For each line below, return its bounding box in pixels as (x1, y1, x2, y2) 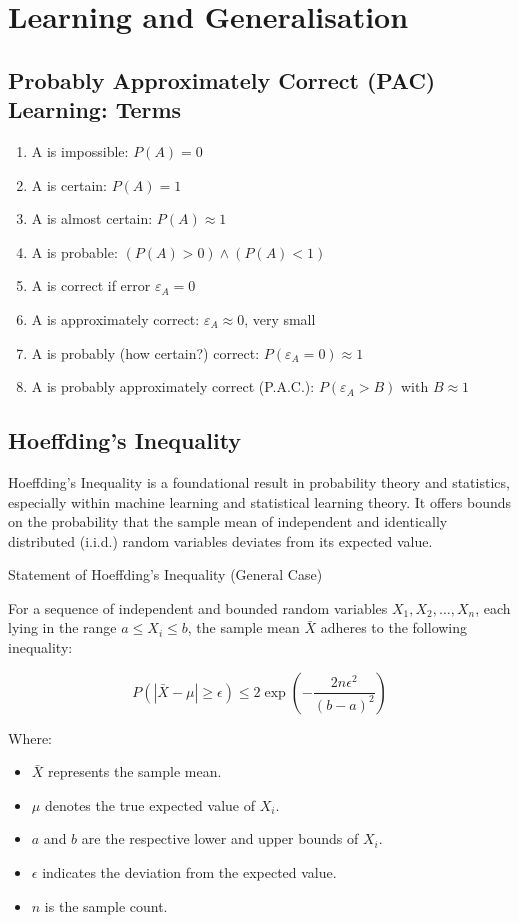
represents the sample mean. (48, 761, 222, 782)
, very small (244, 308, 316, 329)
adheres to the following (320, 617, 468, 638)
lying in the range (8, 617, 117, 638)
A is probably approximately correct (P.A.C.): (31, 376, 315, 397)
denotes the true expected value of (44, 794, 256, 815)
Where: (8, 727, 52, 748)
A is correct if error (31, 275, 151, 296)
